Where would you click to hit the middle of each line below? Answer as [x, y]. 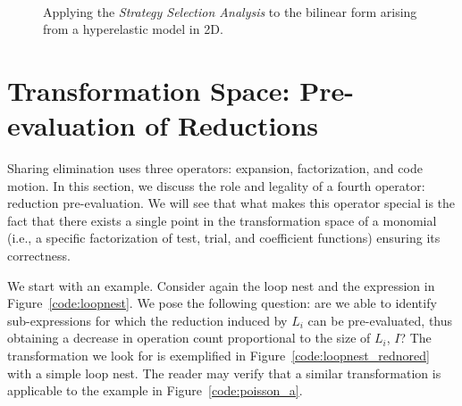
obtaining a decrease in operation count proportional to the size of [189, 338]
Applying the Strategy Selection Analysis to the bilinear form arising [230, 11]
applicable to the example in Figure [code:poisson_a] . [155, 390]
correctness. [39, 256]
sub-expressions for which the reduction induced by [147, 320]
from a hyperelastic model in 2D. [133, 29]
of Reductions [232, 125]
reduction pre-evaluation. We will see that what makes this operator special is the [231, 203]
